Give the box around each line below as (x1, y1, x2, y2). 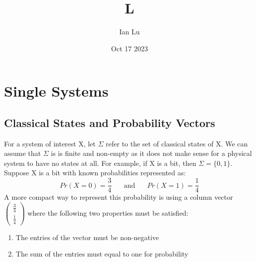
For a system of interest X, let (4, 138, 96, 148)
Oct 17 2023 (111, 43, 148, 53)
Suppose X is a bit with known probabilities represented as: (4, 167, 186, 178)
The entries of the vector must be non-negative (15, 232, 159, 242)
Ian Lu (119, 26, 140, 37)
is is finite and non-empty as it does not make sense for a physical (51, 148, 252, 158)
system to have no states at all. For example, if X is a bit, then (4, 157, 196, 168)
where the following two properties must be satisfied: (27, 207, 189, 218)
